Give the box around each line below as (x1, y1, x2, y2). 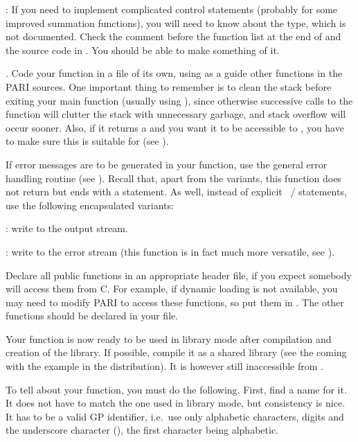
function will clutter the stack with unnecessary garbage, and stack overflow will (6, 107, 346, 121)
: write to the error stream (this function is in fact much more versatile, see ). (6, 244, 335, 258)
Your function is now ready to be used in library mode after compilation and (6, 331, 332, 346)
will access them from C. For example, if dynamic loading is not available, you (6, 281, 338, 296)
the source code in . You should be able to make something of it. (6, 42, 280, 57)
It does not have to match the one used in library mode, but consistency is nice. (6, 396, 346, 410)
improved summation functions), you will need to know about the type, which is (6, 15, 346, 30)
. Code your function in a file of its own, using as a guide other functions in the (6, 66, 343, 80)
